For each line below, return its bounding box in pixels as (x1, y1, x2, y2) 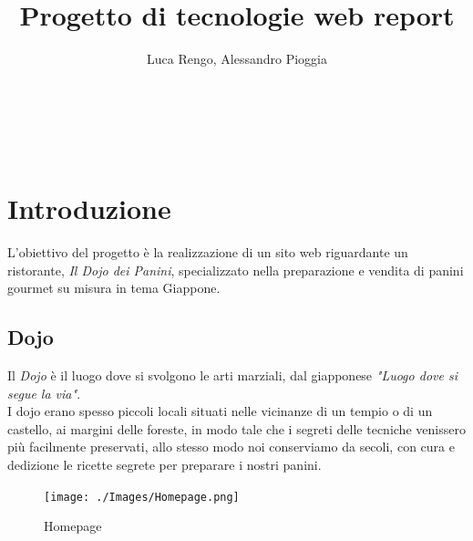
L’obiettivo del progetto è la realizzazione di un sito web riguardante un (7, 243, 408, 262)
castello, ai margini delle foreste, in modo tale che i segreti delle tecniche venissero (7, 419, 466, 438)
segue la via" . (7, 383, 81, 402)
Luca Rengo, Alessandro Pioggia (147, 49, 327, 68)
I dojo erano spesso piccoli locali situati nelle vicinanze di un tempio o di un (7, 401, 433, 421)
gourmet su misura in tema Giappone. (7, 278, 221, 297)
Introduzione (7, 190, 171, 227)
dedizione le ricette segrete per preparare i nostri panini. (7, 454, 322, 473)
